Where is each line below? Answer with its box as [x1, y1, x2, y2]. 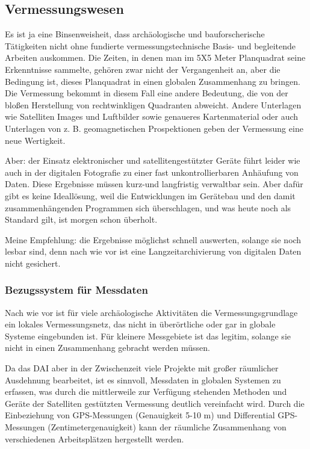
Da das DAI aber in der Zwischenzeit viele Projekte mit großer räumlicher [5, 362, 279, 374]
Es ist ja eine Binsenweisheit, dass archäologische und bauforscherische [5, 28, 265, 40]
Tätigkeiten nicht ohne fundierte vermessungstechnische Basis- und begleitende [5, 39, 296, 52]
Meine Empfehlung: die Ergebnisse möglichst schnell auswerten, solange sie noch [5, 233, 302, 246]
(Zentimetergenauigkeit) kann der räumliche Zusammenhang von [48, 421, 287, 433]
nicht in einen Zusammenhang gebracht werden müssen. [5, 341, 210, 354]
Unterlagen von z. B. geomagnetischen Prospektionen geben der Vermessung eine [5, 122, 303, 134]
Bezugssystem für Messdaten [5, 282, 148, 297]
